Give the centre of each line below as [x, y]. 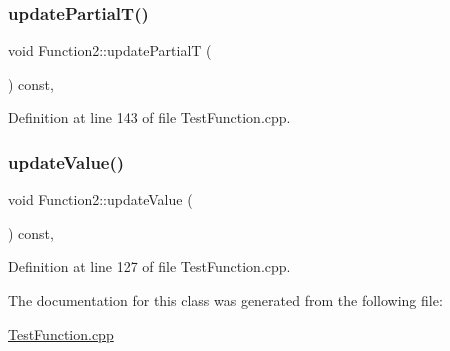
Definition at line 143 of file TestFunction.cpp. [149, 117]
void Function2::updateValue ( [100, 199]
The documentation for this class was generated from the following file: [225, 300]
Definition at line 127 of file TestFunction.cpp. [149, 266]
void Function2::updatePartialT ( [110, 50]
